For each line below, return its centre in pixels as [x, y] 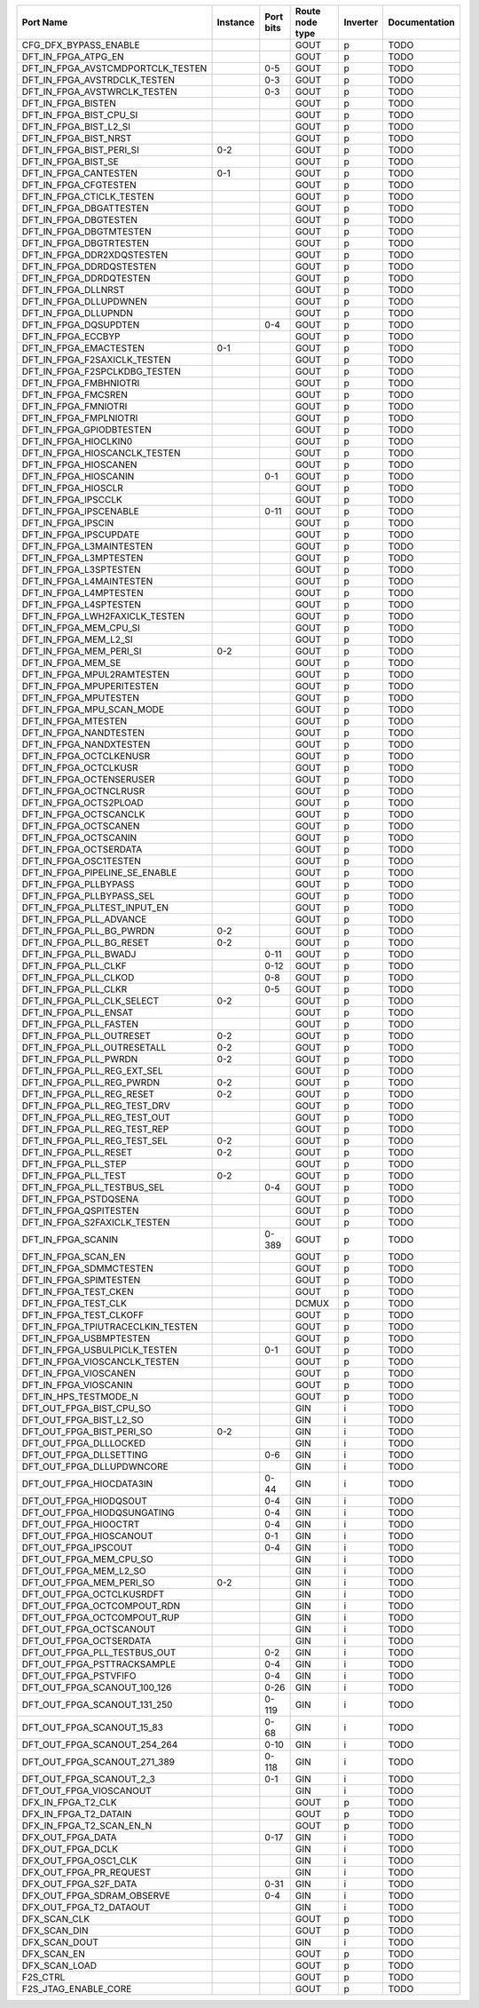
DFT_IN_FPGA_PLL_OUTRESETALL [94, 1048]
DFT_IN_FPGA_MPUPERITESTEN [90, 686]
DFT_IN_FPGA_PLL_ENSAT [78, 1012]
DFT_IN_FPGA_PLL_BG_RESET [86, 943]
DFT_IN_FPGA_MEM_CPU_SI [81, 628]
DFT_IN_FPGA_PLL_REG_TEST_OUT [96, 1117]
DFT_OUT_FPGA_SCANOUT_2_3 [88, 1779]
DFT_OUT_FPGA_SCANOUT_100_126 [97, 1687]
